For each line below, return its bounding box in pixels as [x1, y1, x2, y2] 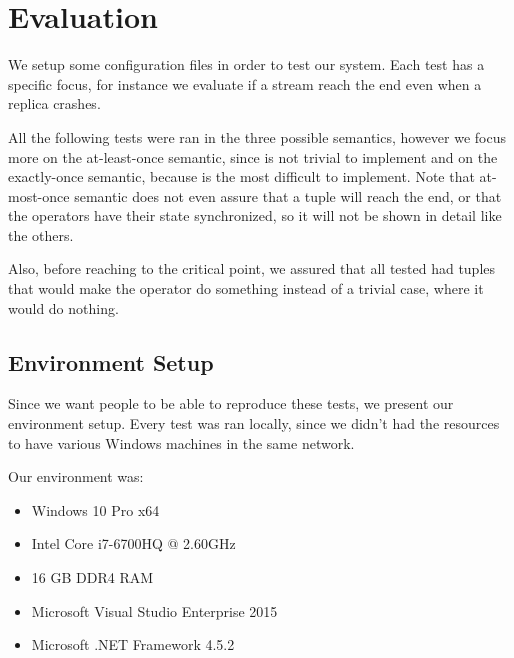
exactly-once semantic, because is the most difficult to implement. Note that [8, 166, 475, 187]
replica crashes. [8, 93, 101, 114]
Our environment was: [8, 466, 144, 487]
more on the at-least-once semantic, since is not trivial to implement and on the [8, 146, 498, 167]
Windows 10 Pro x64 [31, 499, 160, 520]
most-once [8, 185, 70, 206]
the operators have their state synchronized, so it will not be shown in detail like [8, 205, 502, 226]
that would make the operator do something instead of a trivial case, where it [8, 278, 484, 299]
